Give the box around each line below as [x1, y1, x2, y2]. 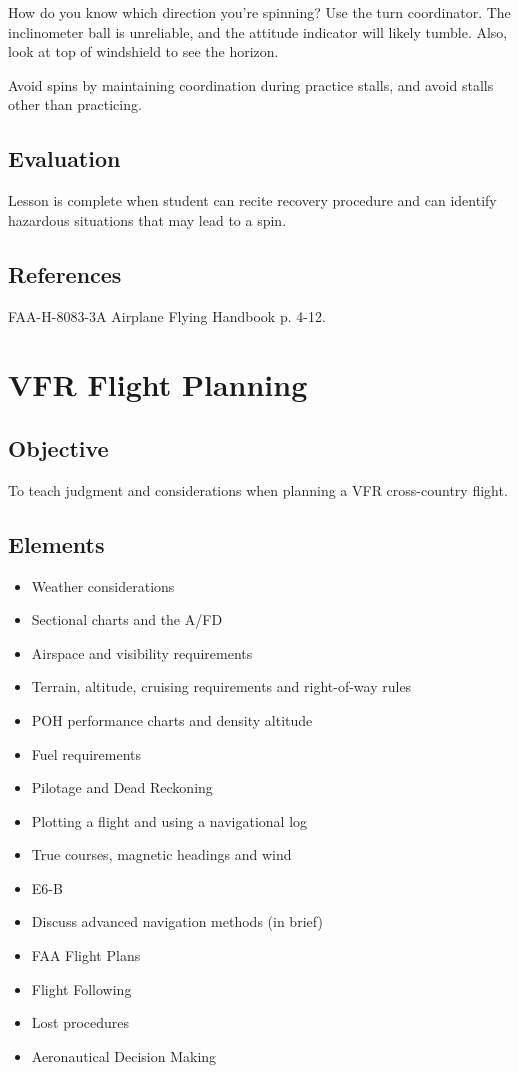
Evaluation [8, 143, 121, 174]
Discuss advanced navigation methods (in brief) [31, 911, 323, 932]
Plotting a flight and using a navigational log [31, 810, 308, 831]
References [8, 258, 122, 289]
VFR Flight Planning [8, 364, 308, 405]
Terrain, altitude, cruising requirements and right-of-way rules [31, 676, 412, 697]
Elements [8, 528, 105, 559]
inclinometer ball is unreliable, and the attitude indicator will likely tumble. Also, [8, 21, 508, 42]
